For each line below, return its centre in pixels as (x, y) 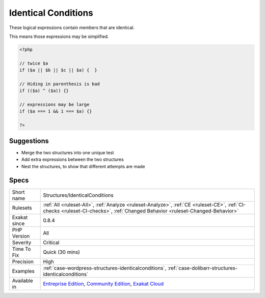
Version (21, 236)
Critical (51, 242)
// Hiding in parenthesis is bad (60, 84)
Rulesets (22, 208)
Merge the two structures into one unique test (68, 152)
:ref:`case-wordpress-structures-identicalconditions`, (105, 268)
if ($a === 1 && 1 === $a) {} (56, 111)
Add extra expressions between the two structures (73, 159)
